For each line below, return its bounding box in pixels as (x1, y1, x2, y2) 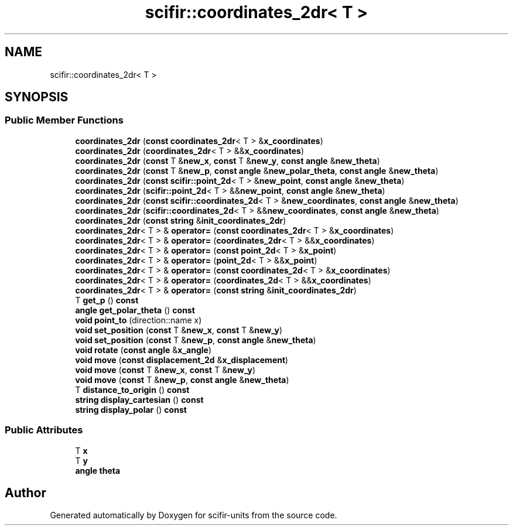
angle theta (75, 465, 121, 476)
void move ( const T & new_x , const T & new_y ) (75, 364, 256, 375)
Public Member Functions (5, 114, 124, 126)
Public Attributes (5, 424, 83, 436)
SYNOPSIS (5, 90, 69, 105)
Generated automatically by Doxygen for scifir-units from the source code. (50, 510, 337, 521)
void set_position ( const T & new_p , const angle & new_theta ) (75, 334, 316, 345)
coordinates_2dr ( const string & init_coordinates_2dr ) (75, 215, 286, 225)
